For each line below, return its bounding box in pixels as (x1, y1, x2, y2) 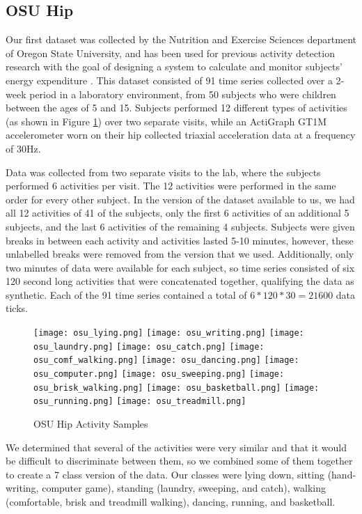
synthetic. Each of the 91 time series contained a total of (6, 287, 247, 302)
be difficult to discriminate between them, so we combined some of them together (6, 453, 353, 468)
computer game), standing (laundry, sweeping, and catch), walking (42, 481, 326, 495)
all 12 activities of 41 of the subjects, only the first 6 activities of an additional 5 (6, 205, 349, 220)
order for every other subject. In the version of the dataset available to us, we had (6, 192, 355, 206)
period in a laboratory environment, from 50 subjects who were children (29, 86, 336, 101)
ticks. (6, 301, 28, 316)
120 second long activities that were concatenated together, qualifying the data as (6, 274, 354, 288)
